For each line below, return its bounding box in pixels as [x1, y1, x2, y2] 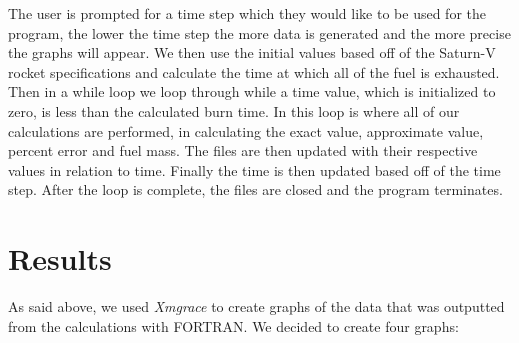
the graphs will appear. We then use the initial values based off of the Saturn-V [8, 42, 496, 63]
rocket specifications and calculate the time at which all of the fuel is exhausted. [8, 61, 500, 82]
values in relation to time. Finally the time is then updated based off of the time [8, 159, 501, 180]
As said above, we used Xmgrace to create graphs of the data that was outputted [8, 296, 505, 317]
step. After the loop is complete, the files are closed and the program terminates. [8, 179, 503, 200]
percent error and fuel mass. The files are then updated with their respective [8, 140, 478, 161]
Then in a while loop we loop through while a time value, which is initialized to [8, 81, 496, 102]
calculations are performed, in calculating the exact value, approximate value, [8, 120, 484, 141]
